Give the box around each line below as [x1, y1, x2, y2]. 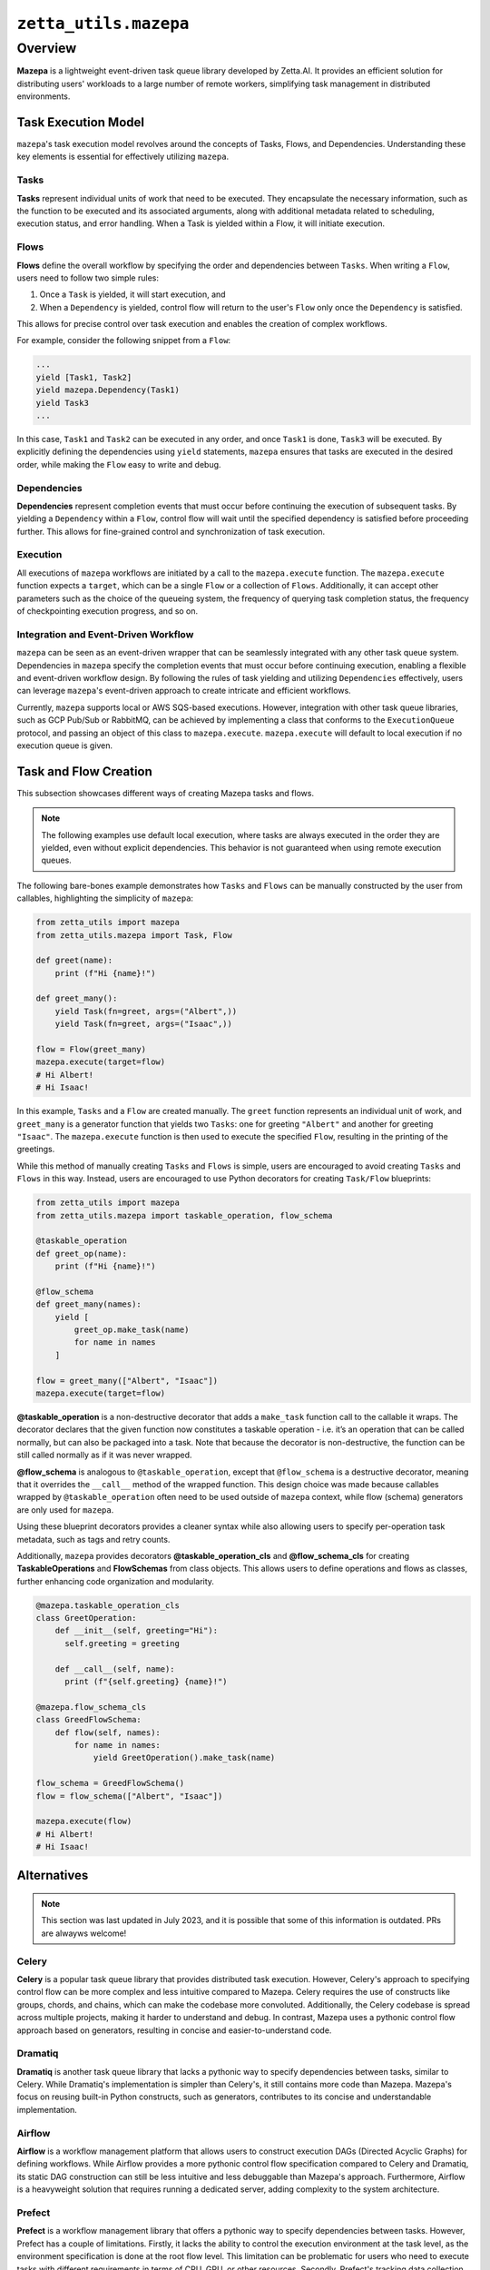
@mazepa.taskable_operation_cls [35, 1600, 181, 1611]
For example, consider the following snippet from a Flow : [16, 335, 231, 346]
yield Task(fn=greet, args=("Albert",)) [54, 1006, 238, 1016]
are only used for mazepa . [16, 1504, 114, 1515]
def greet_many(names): [35, 1299, 142, 1309]
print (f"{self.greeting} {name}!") [64, 1676, 228, 1686]
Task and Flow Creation [16, 764, 153, 779]
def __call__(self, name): [54, 1663, 176, 1674]
